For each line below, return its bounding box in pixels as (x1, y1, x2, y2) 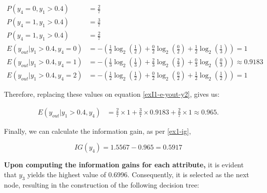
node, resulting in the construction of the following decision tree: (4, 179, 199, 190)
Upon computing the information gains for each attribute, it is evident (4, 159, 244, 170)
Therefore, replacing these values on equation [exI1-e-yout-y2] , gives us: (4, 89, 220, 99)
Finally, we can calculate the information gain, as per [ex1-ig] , (4, 125, 191, 136)
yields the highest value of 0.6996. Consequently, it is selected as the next (27, 169, 249, 179)
